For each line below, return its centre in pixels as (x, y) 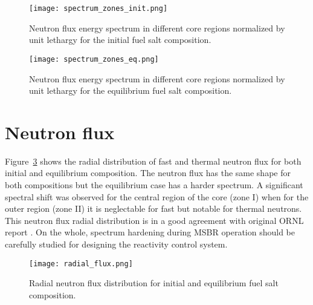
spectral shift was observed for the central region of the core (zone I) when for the (157, 196)
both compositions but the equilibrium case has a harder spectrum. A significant (154, 185)
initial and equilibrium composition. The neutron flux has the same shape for (148, 173)
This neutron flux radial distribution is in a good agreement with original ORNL (154, 220)
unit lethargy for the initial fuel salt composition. (120, 40)
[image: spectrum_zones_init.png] (98, 8)
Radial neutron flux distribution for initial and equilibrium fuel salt (154, 283)
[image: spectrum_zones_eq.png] (94, 59)
